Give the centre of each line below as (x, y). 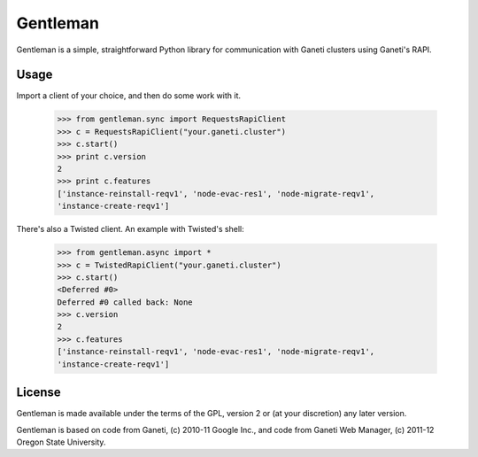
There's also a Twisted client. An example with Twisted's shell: (130, 229)
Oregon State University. (61, 442)
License (39, 393)
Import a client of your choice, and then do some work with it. (128, 96)
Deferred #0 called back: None (125, 302)
